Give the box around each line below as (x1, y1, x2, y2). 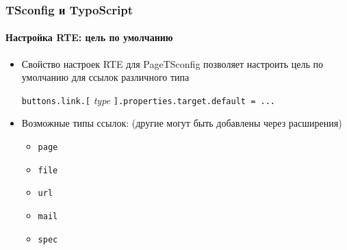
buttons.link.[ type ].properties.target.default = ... (21, 92, 275, 107)
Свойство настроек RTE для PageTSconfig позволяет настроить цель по (21, 56, 323, 71)
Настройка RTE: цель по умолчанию (5, 30, 173, 45)
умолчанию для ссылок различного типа (21, 70, 190, 84)
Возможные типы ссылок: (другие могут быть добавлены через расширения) (21, 116, 342, 130)
